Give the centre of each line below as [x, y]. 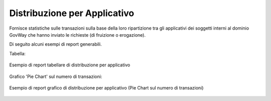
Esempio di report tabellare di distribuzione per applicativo [70, 65]
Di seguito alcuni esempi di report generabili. [56, 44]
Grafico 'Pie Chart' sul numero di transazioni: [56, 76]
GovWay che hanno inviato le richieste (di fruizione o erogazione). [77, 35]
